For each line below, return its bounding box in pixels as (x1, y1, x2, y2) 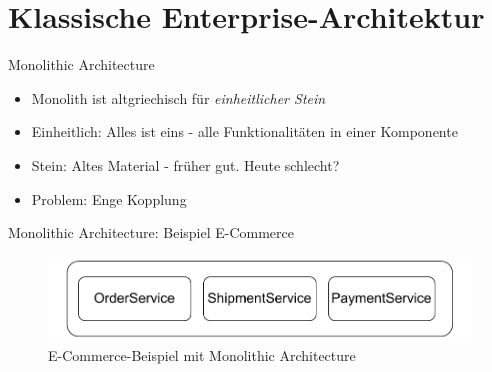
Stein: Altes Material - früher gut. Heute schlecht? (31, 154, 340, 175)
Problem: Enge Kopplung (31, 188, 187, 209)
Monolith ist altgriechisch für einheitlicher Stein (31, 87, 326, 108)
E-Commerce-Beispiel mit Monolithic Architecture (48, 345, 356, 366)
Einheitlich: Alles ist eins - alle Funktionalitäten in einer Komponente (31, 121, 458, 142)
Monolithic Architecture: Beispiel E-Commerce (8, 222, 295, 243)
